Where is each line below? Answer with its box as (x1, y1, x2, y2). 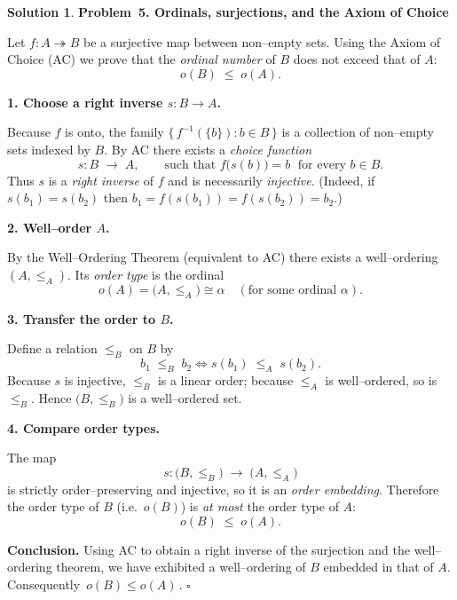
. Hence (30, 388, 72, 407)
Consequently (7, 574, 81, 593)
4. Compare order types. (7, 418, 161, 437)
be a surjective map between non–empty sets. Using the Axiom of (83, 32, 440, 51)
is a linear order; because (157, 370, 294, 389)
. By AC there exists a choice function (104, 139, 312, 158)
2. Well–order (7, 217, 92, 236)
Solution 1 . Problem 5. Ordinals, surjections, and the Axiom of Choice (7, 3, 449, 20)
